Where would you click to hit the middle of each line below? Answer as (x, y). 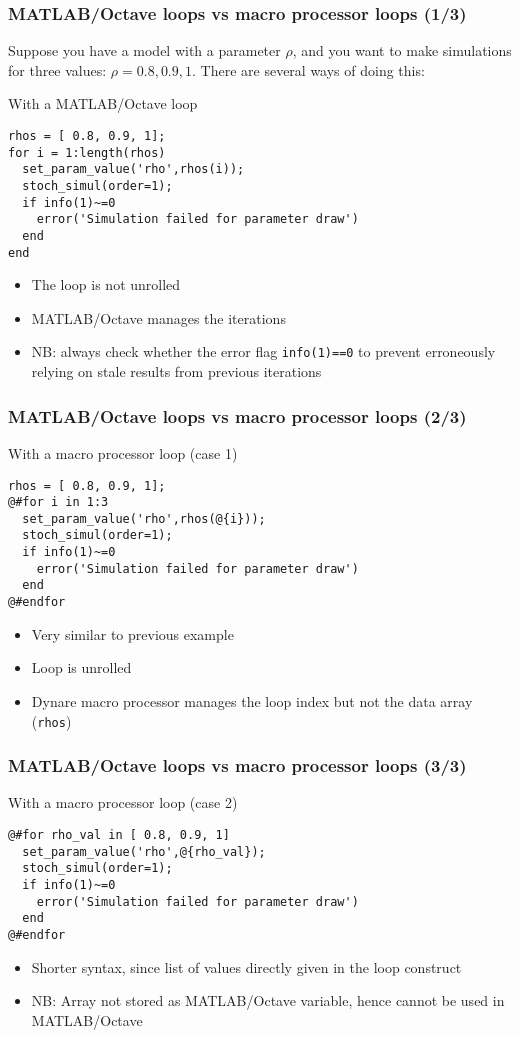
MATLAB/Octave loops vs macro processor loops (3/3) (237, 765)
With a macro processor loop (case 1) (123, 452)
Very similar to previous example (132, 633)
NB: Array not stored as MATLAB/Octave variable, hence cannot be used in (268, 1000)
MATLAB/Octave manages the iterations (158, 317)
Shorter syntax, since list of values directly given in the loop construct (246, 966)
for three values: (57, 69)
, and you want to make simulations (402, 50)
